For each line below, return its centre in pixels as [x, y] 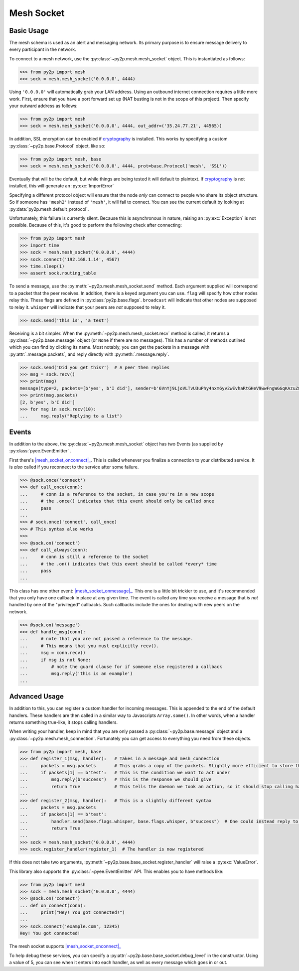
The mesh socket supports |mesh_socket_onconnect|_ [65, 946]
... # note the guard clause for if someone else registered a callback [121, 667]
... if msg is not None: [55, 660]
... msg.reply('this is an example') [76, 674]
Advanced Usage [37, 697]
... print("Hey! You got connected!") [72, 912]
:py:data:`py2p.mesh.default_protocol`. [49, 209]
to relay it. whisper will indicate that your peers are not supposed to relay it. [87, 307]
